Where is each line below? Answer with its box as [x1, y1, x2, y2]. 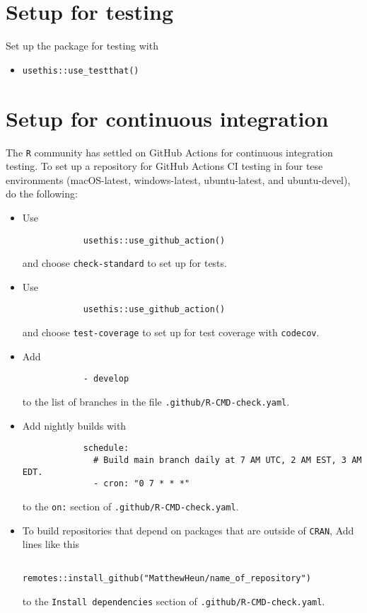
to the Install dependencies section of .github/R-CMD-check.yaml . [22, 594, 325, 609]
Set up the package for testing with [6, 38, 158, 53]
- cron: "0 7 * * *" [93, 479, 190, 489]
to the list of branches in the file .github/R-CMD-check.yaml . [22, 394, 290, 408]
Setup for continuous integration [6, 103, 329, 132]
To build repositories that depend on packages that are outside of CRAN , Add [22, 522, 354, 537]
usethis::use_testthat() [22, 65, 139, 76]
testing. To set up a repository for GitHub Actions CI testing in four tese [6, 159, 323, 173]
